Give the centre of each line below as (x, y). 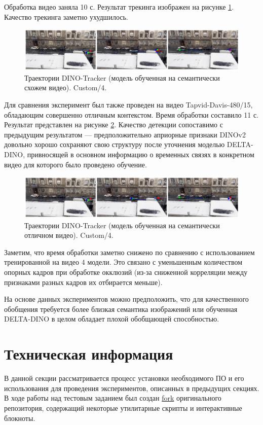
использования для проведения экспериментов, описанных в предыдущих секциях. (132, 388)
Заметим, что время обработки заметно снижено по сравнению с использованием (129, 252)
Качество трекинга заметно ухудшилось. (66, 16)
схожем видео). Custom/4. (66, 87)
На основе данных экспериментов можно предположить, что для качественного (126, 299)
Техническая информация (89, 354)
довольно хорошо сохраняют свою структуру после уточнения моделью (115, 144)
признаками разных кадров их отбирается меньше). (83, 282)
